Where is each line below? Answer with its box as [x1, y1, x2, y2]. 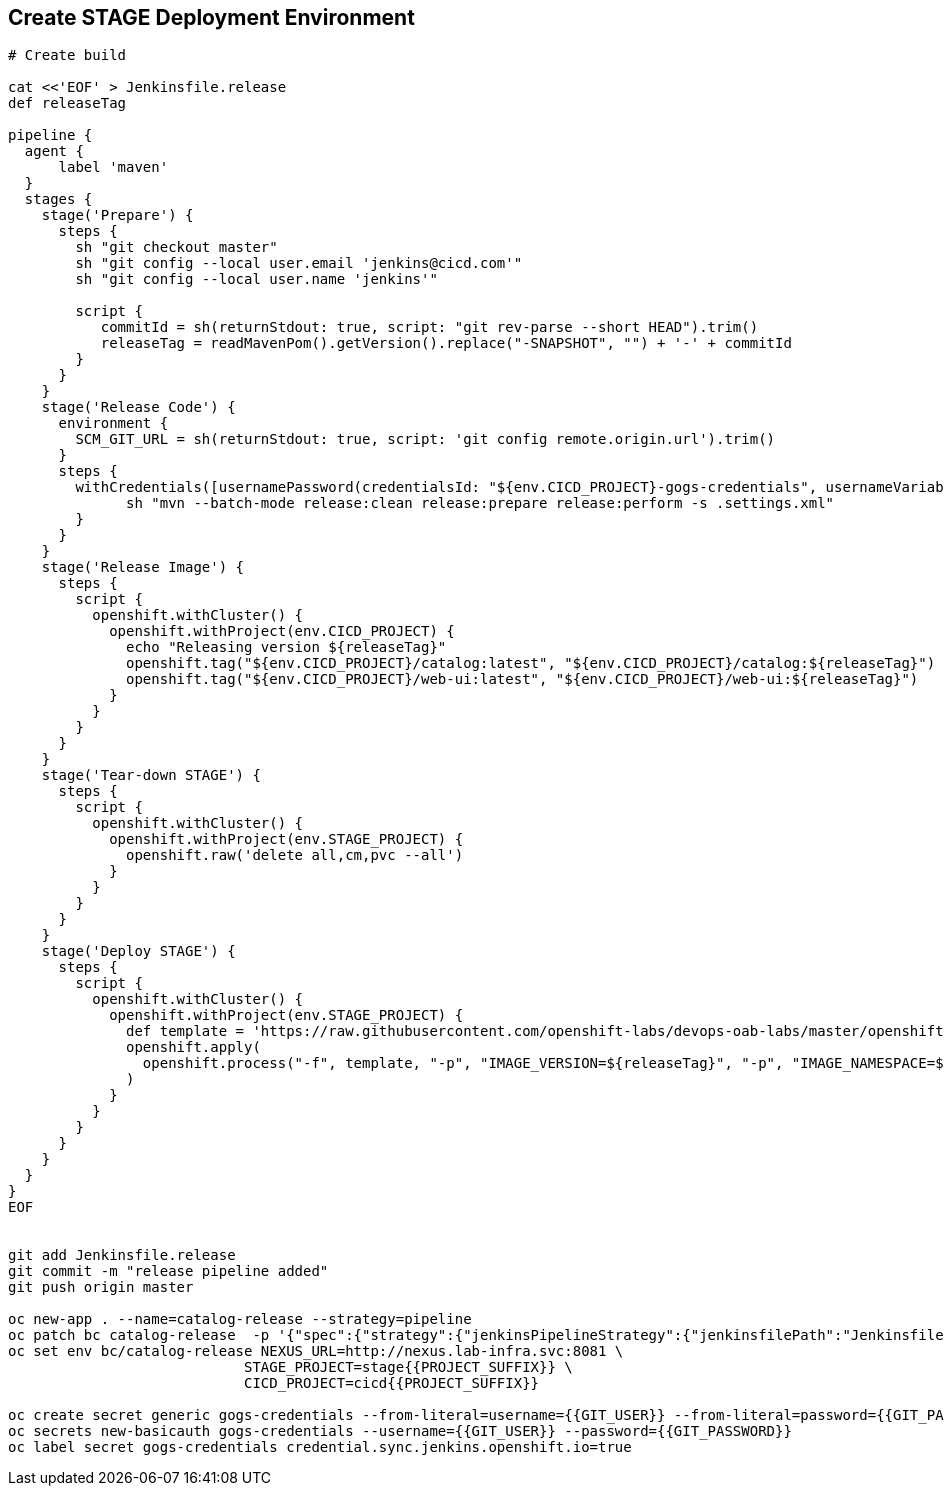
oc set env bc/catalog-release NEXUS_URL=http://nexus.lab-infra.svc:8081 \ [8, 1343, 624, 1360]
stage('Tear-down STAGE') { [41, 767, 261, 784]
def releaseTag [8, 95, 127, 112]
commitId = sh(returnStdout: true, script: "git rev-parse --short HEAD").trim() [100, 319, 759, 336]
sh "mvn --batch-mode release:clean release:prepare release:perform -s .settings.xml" [126, 495, 835, 512]
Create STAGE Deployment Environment [8, 5, 415, 30]
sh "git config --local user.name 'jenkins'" [75, 271, 438, 288]
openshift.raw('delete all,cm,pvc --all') [126, 847, 464, 864]
